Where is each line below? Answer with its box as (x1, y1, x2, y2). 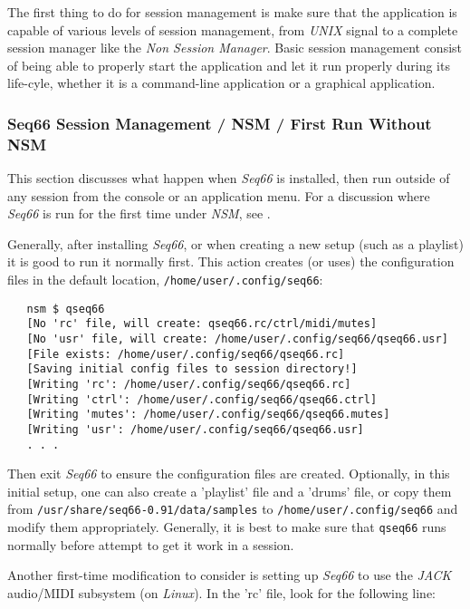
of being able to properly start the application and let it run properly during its (7, 55, 450, 74)
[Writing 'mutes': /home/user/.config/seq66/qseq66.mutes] (26, 408, 390, 421)
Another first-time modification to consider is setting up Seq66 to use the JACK (7, 565, 452, 585)
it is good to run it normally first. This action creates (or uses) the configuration (7, 252, 455, 271)
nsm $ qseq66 (26, 302, 105, 315)
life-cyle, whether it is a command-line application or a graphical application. (7, 73, 436, 92)
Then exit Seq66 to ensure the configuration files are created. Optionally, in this (7, 464, 450, 483)
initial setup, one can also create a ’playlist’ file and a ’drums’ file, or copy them (7, 481, 452, 500)
